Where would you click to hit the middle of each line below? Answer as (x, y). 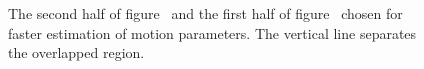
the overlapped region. (76, 52)
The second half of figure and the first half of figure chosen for (205, 13)
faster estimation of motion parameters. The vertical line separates (212, 32)
